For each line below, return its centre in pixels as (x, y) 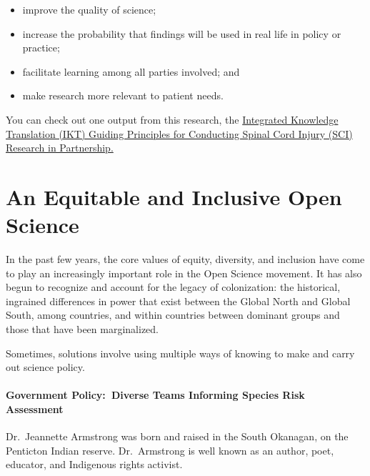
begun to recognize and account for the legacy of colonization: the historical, (173, 287)
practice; (41, 48)
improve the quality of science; (89, 9)
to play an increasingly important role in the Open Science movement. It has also (184, 273)
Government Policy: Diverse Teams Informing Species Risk (155, 395)
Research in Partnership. (60, 148)
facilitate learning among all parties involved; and (131, 71)
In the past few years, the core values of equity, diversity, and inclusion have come (185, 259)
